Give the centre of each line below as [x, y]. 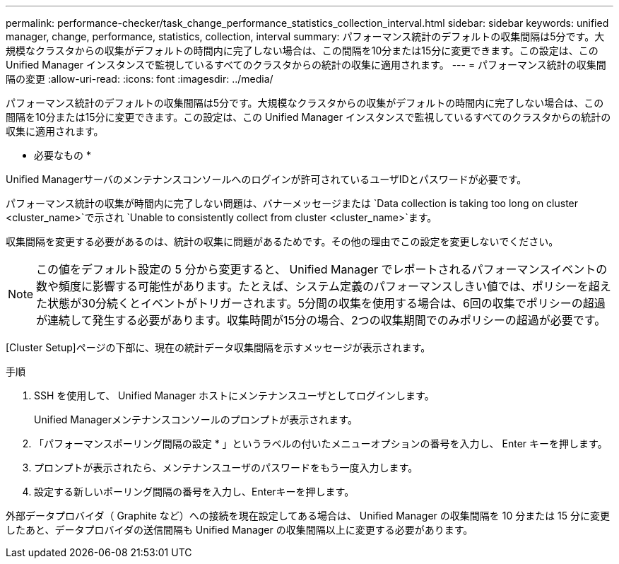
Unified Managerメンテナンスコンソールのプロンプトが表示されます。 [196, 419]
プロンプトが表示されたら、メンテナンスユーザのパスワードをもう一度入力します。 [226, 468]
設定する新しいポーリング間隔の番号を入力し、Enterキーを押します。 [194, 492]
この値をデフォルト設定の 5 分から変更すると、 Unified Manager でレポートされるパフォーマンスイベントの [322, 269]
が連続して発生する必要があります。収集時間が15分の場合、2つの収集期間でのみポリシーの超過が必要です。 [321, 320]
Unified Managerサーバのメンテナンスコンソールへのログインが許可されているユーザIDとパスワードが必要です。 [266, 179]
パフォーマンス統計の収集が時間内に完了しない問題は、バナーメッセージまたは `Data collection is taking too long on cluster [292, 203]
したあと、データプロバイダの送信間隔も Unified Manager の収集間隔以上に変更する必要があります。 [240, 530]
